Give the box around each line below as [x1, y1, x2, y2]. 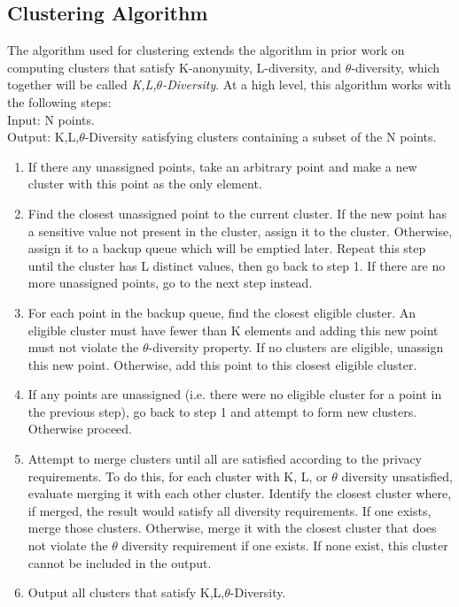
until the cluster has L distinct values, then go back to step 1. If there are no [27, 256, 446, 274]
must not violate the [27, 338, 139, 357]
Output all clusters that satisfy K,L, [27, 583, 225, 602]
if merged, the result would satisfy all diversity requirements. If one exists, [27, 501, 432, 519]
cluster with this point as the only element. [27, 174, 262, 193]
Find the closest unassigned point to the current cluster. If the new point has [27, 204, 447, 222]
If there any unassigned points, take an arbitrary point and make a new [27, 157, 417, 175]
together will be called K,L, [7, 75, 157, 94]
